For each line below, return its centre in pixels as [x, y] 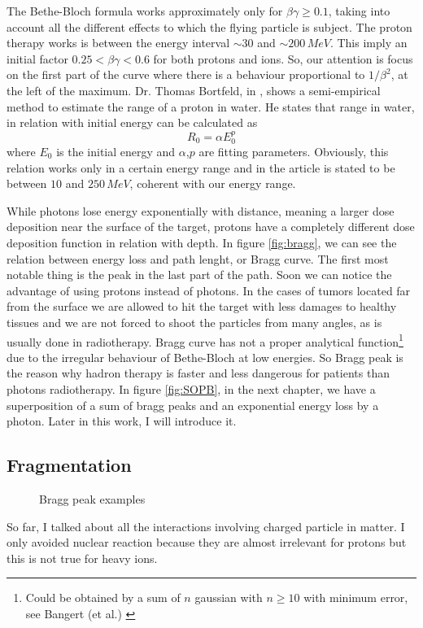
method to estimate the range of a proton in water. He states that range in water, [211, 106]
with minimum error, [356, 597]
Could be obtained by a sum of [103, 597]
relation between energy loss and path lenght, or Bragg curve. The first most [198, 258]
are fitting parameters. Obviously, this [294, 151]
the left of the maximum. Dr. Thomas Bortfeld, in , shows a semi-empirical [194, 90]
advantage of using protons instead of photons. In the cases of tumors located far [209, 290]
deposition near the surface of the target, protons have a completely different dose [211, 227]
